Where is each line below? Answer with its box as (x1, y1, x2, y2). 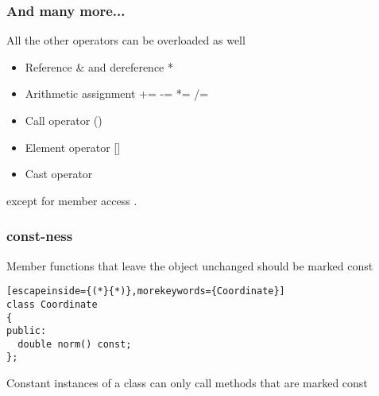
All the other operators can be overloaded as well (6, 32, 246, 49)
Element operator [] (25, 138, 121, 155)
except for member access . (6, 192, 137, 208)
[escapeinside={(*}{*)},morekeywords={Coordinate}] (6, 285, 285, 297)
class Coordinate (6, 298, 98, 310)
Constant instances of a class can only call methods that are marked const (6, 375, 368, 391)
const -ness (6, 226, 73, 246)
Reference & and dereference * (25, 58, 173, 75)
